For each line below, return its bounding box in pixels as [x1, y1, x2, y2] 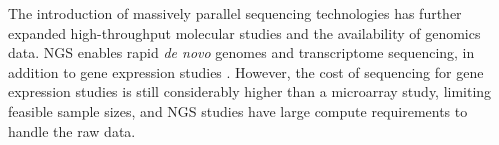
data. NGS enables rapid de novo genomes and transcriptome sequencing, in [8, 42, 475, 63]
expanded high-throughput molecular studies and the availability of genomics [8, 22, 481, 43]
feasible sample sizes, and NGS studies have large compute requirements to [8, 100, 468, 121]
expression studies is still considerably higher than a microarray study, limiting [8, 81, 492, 102]
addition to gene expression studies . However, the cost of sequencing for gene [8, 61, 484, 82]
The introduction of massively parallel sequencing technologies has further [8, 3, 462, 23]
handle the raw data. [8, 120, 136, 141]
